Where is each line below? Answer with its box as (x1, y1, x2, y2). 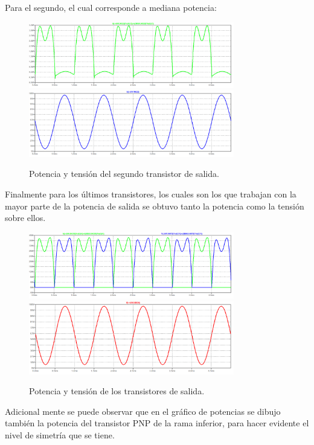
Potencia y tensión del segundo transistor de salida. (29, 167, 219, 180)
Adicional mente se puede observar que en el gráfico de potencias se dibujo (5, 405, 281, 417)
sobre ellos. (5, 211, 46, 224)
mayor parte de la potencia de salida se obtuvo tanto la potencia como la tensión (5, 199, 304, 212)
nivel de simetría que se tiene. (5, 428, 115, 441)
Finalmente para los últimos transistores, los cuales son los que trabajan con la (5, 187, 296, 200)
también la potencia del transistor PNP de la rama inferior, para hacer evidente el (5, 417, 309, 429)
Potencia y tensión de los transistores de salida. (29, 385, 205, 397)
